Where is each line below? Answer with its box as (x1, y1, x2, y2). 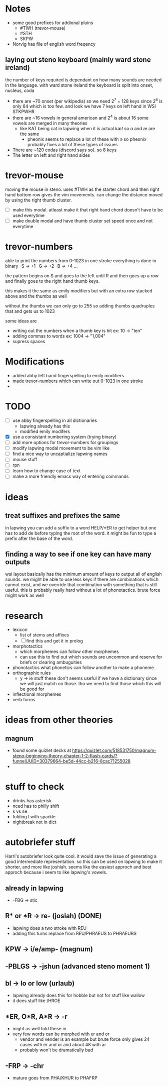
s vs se (12, 808, 27, 814)
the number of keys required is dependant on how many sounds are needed (5, 76, 162, 83)
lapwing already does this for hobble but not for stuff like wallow (12, 993, 145, 999)
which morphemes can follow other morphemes (19, 648, 119, 655)
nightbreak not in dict (12, 819, 56, 825)
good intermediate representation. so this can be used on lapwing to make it (5, 858, 162, 864)
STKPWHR (12, 108, 35, 115)
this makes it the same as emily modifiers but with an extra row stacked (5, 288, 152, 294)
